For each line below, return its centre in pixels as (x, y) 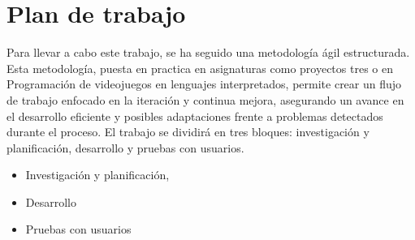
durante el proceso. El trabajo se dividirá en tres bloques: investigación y (188, 132)
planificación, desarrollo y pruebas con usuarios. (125, 147)
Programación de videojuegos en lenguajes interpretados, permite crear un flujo (204, 84)
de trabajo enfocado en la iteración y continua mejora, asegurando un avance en (205, 99)
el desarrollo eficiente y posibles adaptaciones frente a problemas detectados (195, 116)
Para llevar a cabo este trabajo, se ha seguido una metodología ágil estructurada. (208, 52)
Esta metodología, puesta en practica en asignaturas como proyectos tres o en (200, 68)
